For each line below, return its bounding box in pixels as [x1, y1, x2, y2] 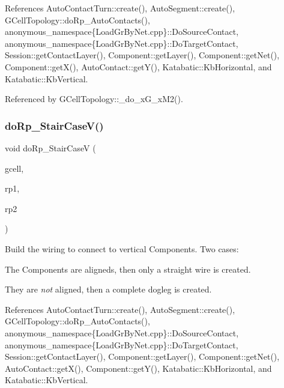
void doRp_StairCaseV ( [5, 141, 96, 154]
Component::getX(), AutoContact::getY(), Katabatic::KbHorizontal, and [5, 60, 272, 73]
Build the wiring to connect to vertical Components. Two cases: [5, 242, 239, 255]
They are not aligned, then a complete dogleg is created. [5, 283, 212, 296]
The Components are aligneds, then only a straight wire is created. [5, 262, 251, 275]
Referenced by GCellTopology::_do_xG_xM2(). [5, 92, 183, 105]
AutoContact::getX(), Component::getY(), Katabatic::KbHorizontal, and [5, 362, 272, 374]
